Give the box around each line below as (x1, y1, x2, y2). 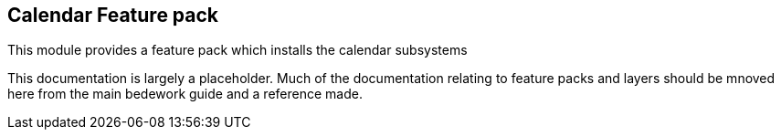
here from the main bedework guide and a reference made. (7, 86, 363, 102)
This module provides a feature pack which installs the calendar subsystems (7, 42, 468, 58)
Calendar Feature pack (7, 4, 219, 26)
